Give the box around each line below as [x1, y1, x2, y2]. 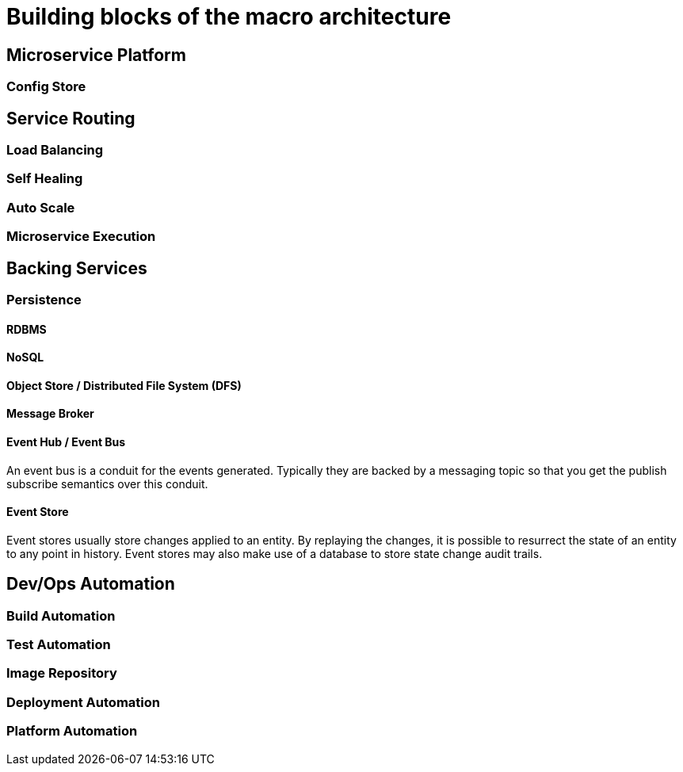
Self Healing [6, 170, 83, 187]
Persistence [6, 291, 82, 308]
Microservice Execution [6, 228, 156, 245]
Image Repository [6, 665, 117, 682]
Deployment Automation [6, 694, 160, 710]
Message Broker [6, 407, 94, 421]
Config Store [6, 78, 86, 95]
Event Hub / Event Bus [6, 435, 126, 449]
